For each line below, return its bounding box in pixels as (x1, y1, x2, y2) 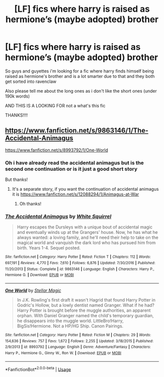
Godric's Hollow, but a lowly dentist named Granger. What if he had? (17, 302, 155, 308)
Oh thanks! (19, 201, 41, 207)
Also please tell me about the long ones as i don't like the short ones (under (5, 88, 157, 94)
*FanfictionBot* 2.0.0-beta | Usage (5, 365, 71, 372)
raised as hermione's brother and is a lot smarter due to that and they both (5, 73, 155, 79)
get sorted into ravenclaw (5, 78, 57, 84)
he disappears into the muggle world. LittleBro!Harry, (17, 318, 124, 324)
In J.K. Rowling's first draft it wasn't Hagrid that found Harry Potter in (17, 297, 156, 302)
